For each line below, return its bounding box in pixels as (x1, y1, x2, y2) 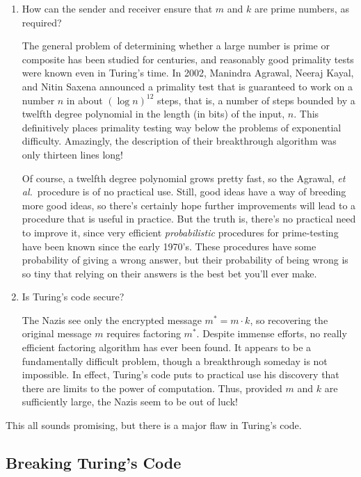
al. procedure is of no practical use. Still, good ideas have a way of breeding (22, 184, 346, 199)
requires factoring (106, 326, 181, 341)
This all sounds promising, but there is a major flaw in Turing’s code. (6, 418, 302, 432)
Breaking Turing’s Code (6, 452, 182, 474)
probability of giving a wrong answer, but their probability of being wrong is (22, 252, 348, 267)
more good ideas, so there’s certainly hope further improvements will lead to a (22, 197, 356, 212)
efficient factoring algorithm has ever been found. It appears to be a (22, 340, 312, 355)
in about (66, 92, 103, 107)
